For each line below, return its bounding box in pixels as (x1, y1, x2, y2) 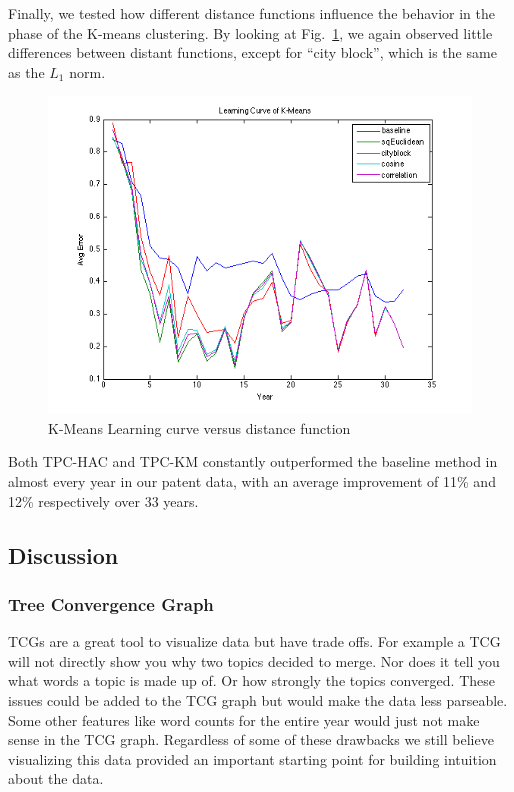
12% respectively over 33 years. (8, 490, 199, 511)
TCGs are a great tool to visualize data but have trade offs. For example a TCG (8, 631, 501, 652)
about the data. (8, 768, 104, 789)
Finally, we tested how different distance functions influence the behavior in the (8, 3, 496, 23)
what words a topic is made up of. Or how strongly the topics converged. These (8, 670, 496, 691)
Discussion (8, 539, 119, 570)
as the (8, 61, 45, 82)
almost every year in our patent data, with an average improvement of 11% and (8, 470, 496, 491)
